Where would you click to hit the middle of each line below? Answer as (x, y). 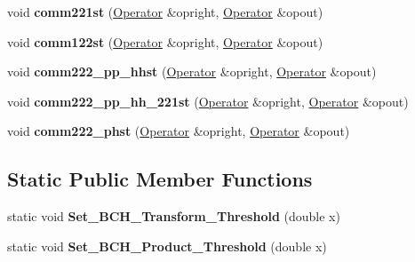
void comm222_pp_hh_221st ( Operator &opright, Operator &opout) (208, 101)
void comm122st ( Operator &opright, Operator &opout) (165, 41)
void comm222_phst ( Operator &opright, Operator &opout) (179, 131)
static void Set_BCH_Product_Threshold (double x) (167, 246)
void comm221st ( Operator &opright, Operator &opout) (165, 12)
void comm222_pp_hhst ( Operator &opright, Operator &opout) (192, 71)
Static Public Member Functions (160, 179)
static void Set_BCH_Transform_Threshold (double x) (174, 216)
